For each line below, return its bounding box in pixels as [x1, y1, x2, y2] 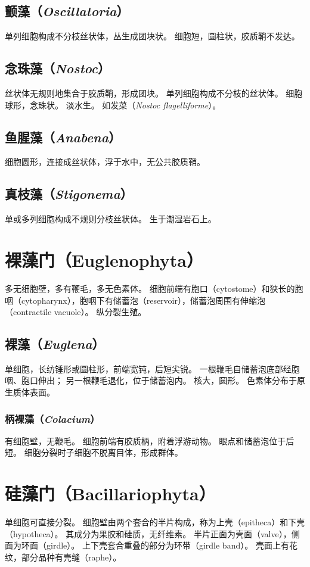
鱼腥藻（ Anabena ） [5, 127, 122, 146]
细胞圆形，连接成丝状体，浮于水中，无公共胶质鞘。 [5, 155, 205, 168]
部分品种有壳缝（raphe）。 [21, 550, 122, 563]
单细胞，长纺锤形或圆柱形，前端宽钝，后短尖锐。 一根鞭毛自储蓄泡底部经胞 [5, 362, 300, 375]
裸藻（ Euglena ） [5, 335, 105, 353]
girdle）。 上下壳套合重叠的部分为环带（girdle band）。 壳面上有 [46, 539, 289, 552]
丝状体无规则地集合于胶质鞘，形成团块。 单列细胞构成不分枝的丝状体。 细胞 [5, 87, 303, 99]
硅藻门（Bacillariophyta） [5, 481, 216, 506]
